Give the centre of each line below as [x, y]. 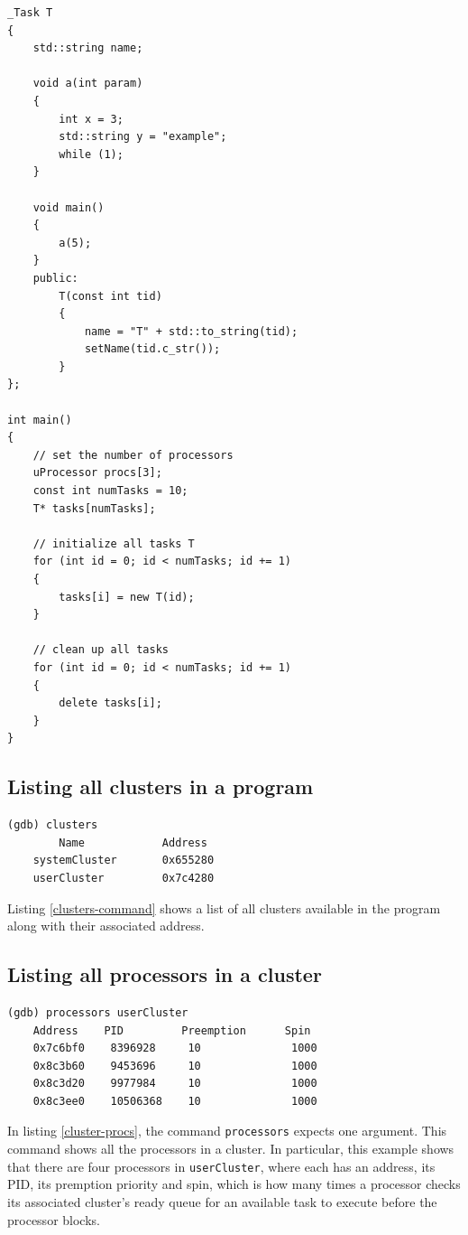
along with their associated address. [106, 926]
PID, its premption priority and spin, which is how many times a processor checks [234, 1184]
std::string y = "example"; [143, 137]
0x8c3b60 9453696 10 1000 [175, 1066]
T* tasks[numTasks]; [94, 508]
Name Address [133, 842]
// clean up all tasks [101, 650]
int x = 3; [91, 119]
